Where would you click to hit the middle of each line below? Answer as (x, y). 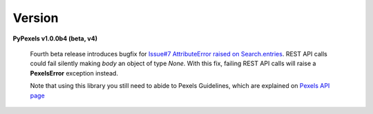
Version (36, 18)
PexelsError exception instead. (74, 73)
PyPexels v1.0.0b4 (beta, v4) (55, 38)
